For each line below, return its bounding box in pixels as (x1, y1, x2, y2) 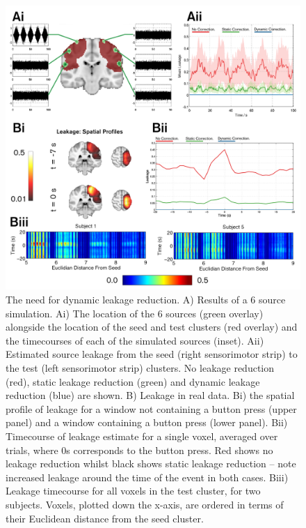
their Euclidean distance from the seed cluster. (6, 511, 204, 525)
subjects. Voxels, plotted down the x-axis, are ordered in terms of (6, 497, 284, 511)
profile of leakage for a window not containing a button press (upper (6, 401, 297, 416)
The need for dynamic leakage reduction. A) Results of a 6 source (6, 292, 286, 307)
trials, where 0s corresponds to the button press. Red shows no (6, 442, 273, 457)
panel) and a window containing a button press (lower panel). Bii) (6, 415, 288, 430)
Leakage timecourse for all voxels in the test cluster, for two (6, 483, 261, 498)
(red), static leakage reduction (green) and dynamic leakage (6, 374, 260, 389)
